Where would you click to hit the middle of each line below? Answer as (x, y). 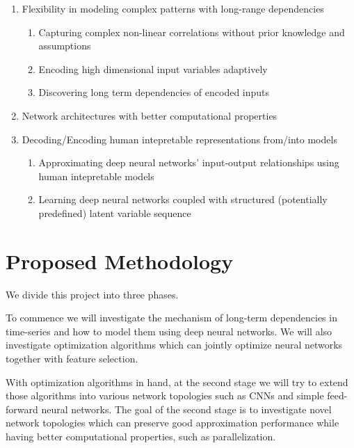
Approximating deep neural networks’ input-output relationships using (189, 162)
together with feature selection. (72, 359)
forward (22, 409)
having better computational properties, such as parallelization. (141, 436)
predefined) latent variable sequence (115, 213)
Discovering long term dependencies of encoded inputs (154, 92)
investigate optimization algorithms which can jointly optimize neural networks (174, 345)
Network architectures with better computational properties (150, 115)
